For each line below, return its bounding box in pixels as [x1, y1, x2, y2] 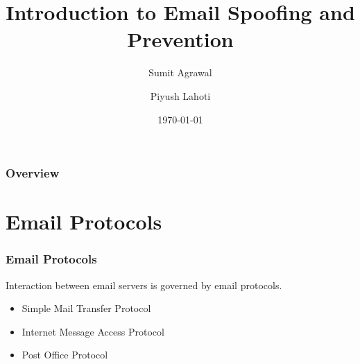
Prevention [127, 25, 234, 53]
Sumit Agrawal [148, 65, 212, 80]
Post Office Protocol [22, 347, 108, 362]
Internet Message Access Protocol [22, 324, 164, 338]
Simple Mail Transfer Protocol [22, 301, 151, 315]
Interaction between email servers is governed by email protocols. [6, 277, 282, 292]
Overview [6, 164, 60, 182]
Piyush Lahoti [150, 88, 211, 103]
